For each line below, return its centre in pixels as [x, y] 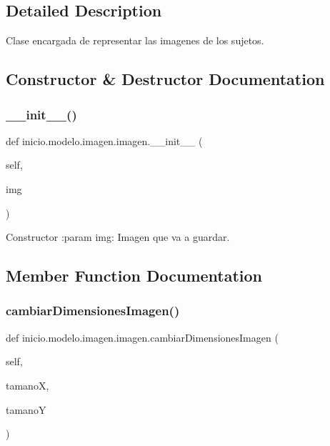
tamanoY [26, 409]
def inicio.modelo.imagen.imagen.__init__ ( [104, 140]
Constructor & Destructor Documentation [165, 79]
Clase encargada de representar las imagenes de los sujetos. [135, 40]
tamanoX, [27, 385]
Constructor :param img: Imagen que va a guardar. [118, 237]
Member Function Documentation [134, 276]
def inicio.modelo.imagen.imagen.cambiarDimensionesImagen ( [142, 337]
